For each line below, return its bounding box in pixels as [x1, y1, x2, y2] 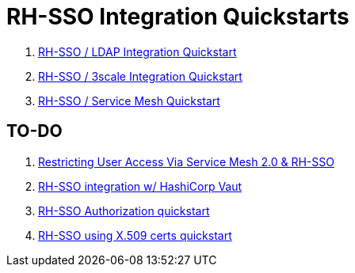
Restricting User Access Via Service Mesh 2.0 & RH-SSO [38, 154, 334, 169]
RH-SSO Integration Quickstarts [6, 3, 349, 30]
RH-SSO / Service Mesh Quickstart [38, 93, 220, 108]
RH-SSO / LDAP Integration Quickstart [38, 44, 237, 59]
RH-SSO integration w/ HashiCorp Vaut [38, 179, 242, 193]
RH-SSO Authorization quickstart [38, 203, 210, 218]
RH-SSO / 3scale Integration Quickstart [38, 69, 242, 83]
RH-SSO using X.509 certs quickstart [38, 228, 232, 242]
